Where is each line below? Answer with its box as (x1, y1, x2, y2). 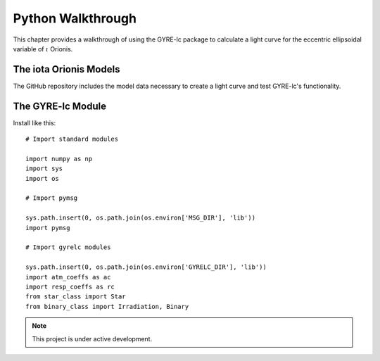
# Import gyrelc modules (25, 243, 111, 251)
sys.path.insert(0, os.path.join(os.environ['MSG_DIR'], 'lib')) (25, 214, 256, 222)
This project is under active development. (32, 334, 153, 343)
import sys (25, 165, 63, 172)
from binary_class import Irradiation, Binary (25, 303, 189, 310)
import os (25, 175, 59, 182)
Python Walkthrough (13, 11, 137, 26)
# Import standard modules (25, 135, 119, 144)
